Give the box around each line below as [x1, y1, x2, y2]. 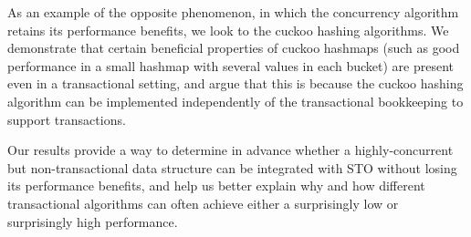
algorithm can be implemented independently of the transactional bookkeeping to [7, 91, 464, 110]
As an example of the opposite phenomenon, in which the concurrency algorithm [7, 3, 459, 21]
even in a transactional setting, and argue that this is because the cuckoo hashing [7, 74, 464, 93]
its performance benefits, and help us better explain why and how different [7, 176, 425, 195]
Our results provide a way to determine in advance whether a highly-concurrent [7, 140, 454, 160]
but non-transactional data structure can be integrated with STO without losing [7, 158, 457, 177]
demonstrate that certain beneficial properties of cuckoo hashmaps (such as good [7, 38, 460, 57]
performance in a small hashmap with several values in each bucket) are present [7, 56, 454, 75]
